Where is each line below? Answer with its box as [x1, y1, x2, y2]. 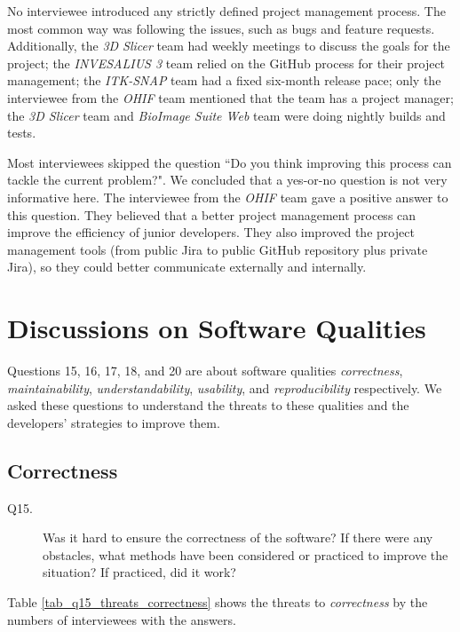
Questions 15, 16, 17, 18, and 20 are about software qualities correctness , [7, 361, 403, 380]
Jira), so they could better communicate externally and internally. [7, 257, 367, 276]
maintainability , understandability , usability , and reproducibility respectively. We [7, 378, 442, 397]
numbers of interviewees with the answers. [7, 610, 236, 628]
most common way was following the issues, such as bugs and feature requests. [7, 19, 435, 37]
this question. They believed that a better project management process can [7, 205, 416, 224]
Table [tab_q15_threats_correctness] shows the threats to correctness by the [7, 592, 428, 611]
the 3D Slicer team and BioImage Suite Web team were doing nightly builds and [7, 106, 446, 124]
